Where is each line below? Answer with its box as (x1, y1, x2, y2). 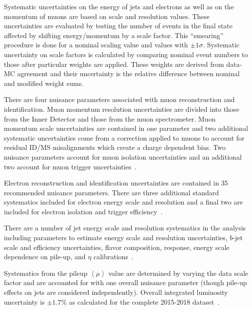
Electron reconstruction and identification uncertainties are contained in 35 (4, 178, 228, 188)
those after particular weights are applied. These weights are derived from (4, 59, 224, 69)
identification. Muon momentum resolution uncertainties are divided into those (4, 103, 239, 114)
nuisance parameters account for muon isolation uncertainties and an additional (4, 151, 242, 162)
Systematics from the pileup (4, 268, 88, 278)
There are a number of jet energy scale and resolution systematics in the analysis (4, 223, 246, 233)
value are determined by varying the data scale (108, 268, 249, 278)
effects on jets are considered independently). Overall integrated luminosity (4, 287, 228, 297)
